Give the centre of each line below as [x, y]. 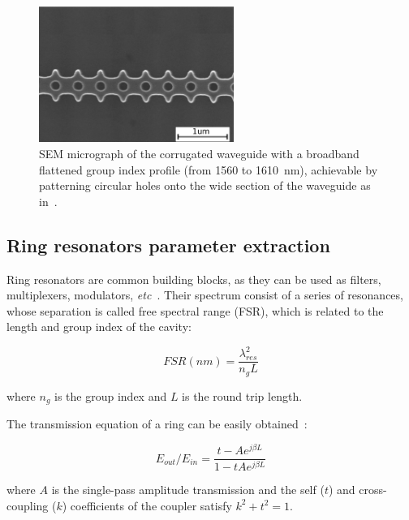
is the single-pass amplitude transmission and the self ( [188, 489]
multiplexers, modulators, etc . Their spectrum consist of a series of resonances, [205, 295]
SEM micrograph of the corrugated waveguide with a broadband [199, 153]
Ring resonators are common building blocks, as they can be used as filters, [194, 279]
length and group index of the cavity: [99, 327]
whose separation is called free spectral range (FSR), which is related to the [195, 310]
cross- [373, 489]
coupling [28, 505]
